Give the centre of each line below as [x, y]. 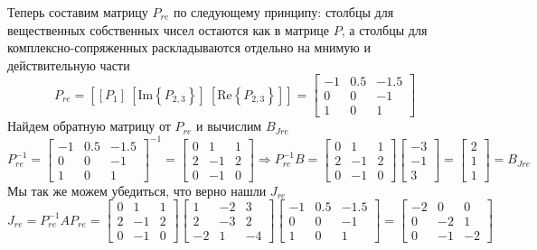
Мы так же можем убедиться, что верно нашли [137, 190]
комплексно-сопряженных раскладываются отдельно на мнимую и [189, 47]
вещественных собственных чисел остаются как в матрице [169, 29]
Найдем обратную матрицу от [89, 126]
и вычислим [229, 126]
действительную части [69, 65]
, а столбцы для [384, 29]
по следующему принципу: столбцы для [283, 12]
